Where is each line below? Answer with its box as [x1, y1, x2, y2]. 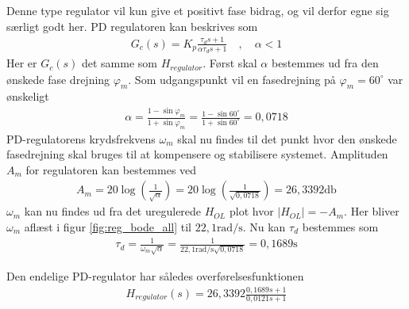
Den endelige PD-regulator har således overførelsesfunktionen [6, 268, 304, 284]
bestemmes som [302, 218, 379, 235]
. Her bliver [344, 203, 399, 219]
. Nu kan [242, 218, 286, 235]
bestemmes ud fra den [271, 55, 379, 71]
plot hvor [229, 203, 274, 219]
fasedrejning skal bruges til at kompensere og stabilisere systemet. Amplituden [6, 146, 388, 162]
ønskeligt [6, 88, 49, 105]
